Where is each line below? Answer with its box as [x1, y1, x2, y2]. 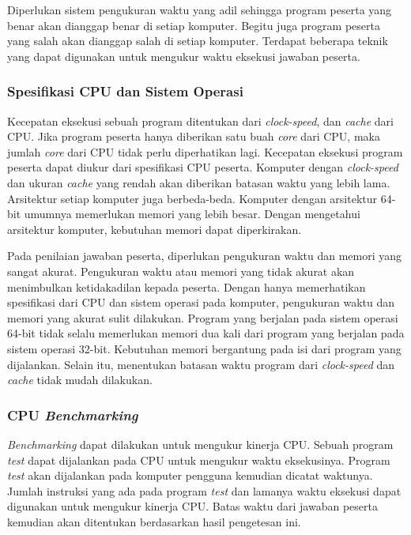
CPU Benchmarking [7, 405, 138, 424]
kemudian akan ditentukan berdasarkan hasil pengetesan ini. [7, 513, 301, 529]
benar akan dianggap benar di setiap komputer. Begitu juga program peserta [7, 17, 380, 33]
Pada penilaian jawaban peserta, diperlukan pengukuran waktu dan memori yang [7, 247, 402, 264]
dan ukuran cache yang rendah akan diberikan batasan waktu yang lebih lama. [7, 174, 390, 190]
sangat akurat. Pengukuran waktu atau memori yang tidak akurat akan [7, 262, 355, 279]
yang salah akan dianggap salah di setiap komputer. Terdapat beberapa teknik [7, 32, 388, 49]
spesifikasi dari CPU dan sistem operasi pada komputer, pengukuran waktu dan [7, 294, 395, 311]
